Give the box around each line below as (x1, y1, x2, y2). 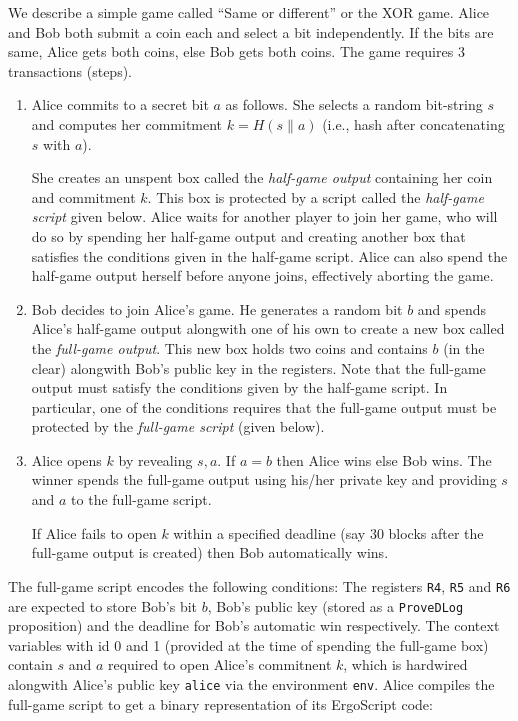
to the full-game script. (71, 489, 212, 510)
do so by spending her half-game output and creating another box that (31, 225, 466, 246)
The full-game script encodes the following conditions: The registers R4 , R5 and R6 (8, 575, 511, 596)
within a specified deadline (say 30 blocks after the (173, 522, 484, 543)
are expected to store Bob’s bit (8, 595, 198, 616)
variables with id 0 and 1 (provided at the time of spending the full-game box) (8, 634, 489, 655)
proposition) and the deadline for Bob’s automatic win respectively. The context (8, 615, 500, 636)
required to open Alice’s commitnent (107, 654, 332, 675)
